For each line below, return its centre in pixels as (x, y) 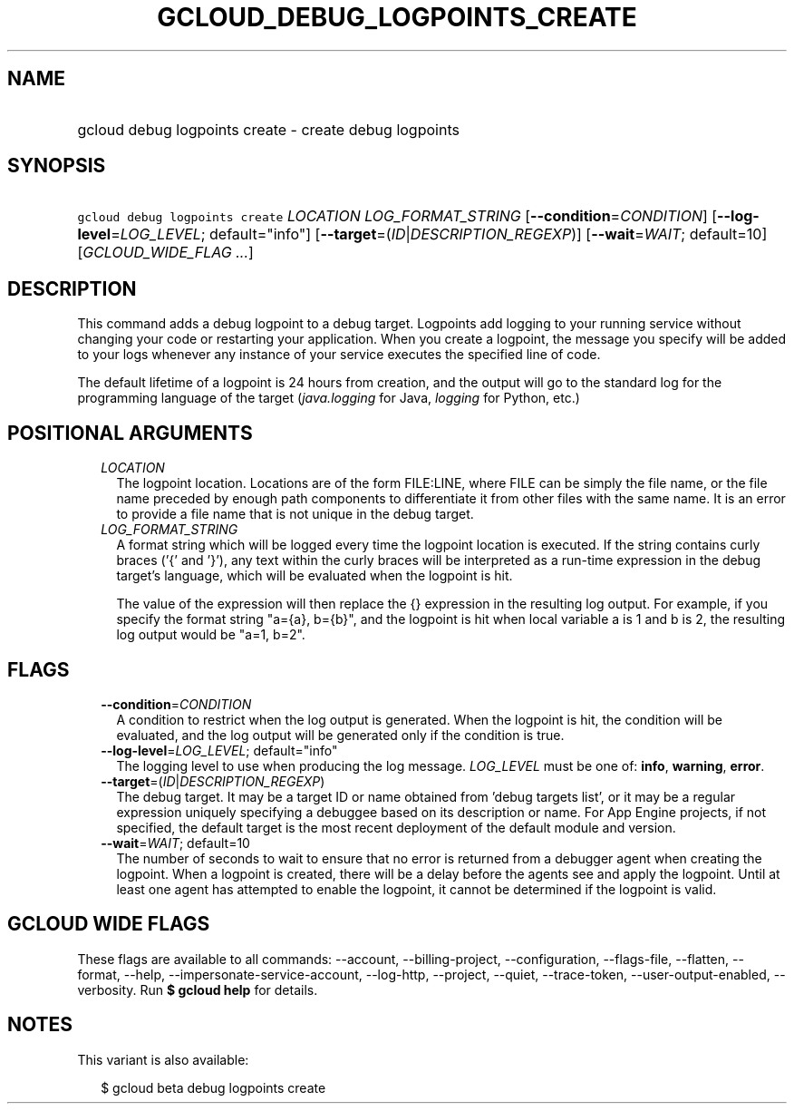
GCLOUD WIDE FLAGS (109, 924)
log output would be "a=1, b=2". (211, 635)
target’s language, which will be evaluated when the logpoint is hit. (315, 576)
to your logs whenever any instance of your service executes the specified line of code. (339, 355)
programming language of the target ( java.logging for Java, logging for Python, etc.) (329, 398)
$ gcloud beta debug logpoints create (213, 1087)
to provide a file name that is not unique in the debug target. (295, 514)
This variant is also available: (163, 1059)
